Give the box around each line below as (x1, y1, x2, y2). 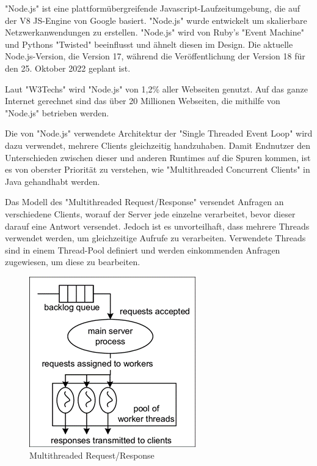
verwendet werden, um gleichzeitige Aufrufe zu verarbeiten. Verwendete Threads (5, 231, 306, 244)
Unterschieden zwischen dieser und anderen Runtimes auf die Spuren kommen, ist (5, 151, 311, 163)
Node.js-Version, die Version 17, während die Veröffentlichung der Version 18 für (5, 50, 305, 62)
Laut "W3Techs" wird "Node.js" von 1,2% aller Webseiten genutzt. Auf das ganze (5, 82, 308, 95)
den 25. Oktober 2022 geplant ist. (5, 61, 131, 74)
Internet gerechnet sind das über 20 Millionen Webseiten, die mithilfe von (5, 94, 280, 107)
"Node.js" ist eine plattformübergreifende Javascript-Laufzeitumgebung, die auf (5, 2, 301, 14)
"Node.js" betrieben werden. (5, 106, 109, 119)
